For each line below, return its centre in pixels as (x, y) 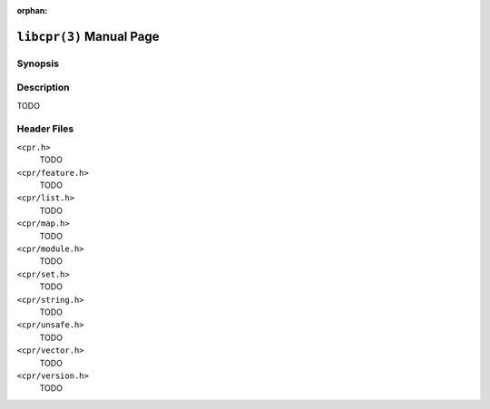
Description (43, 88)
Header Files (45, 129)
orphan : (32, 10)
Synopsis (38, 63)
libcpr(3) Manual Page (88, 36)
